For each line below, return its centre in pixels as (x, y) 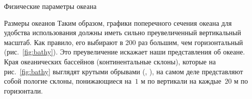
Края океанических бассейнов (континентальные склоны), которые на (110, 61)
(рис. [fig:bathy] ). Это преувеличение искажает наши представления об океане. (125, 52)
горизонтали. (23, 90)
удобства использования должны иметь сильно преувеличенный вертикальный (123, 32)
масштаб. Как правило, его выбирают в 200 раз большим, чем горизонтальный (124, 42)
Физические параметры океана (50, 6)
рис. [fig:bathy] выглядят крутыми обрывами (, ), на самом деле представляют (124, 71)
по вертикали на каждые (185, 81)
